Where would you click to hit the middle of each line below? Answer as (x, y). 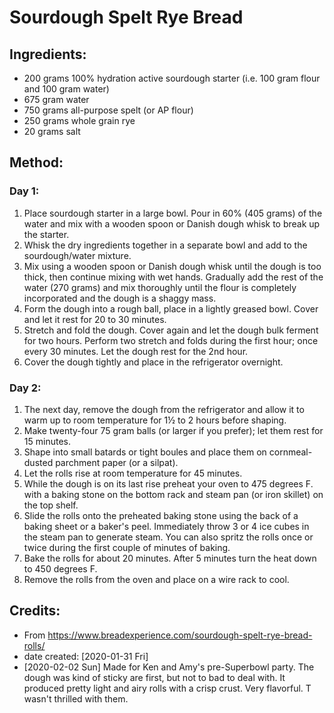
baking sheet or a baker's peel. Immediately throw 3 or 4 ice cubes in (166, 526)
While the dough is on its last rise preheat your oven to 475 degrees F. (168, 483)
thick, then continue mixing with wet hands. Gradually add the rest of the (173, 277)
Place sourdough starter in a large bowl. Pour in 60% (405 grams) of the (173, 213)
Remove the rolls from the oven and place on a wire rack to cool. (156, 579)
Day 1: (24, 191)
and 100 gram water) (66, 89)
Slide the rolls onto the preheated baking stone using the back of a (161, 515)
